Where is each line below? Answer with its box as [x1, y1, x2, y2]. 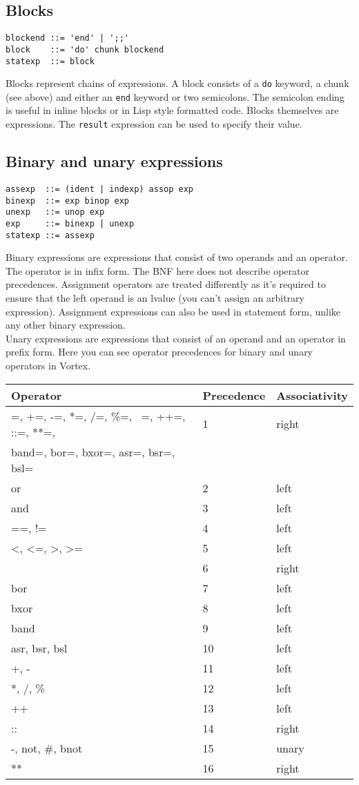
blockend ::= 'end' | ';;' [6, 33, 129, 43]
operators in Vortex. [6, 358, 91, 372]
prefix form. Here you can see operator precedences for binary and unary [6, 345, 313, 359]
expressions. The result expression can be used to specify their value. [6, 117, 302, 131]
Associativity [276, 387, 348, 403]
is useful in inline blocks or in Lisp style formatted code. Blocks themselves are [6, 103, 339, 117]
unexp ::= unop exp [6, 207, 105, 217]
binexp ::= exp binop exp [6, 195, 129, 206]
